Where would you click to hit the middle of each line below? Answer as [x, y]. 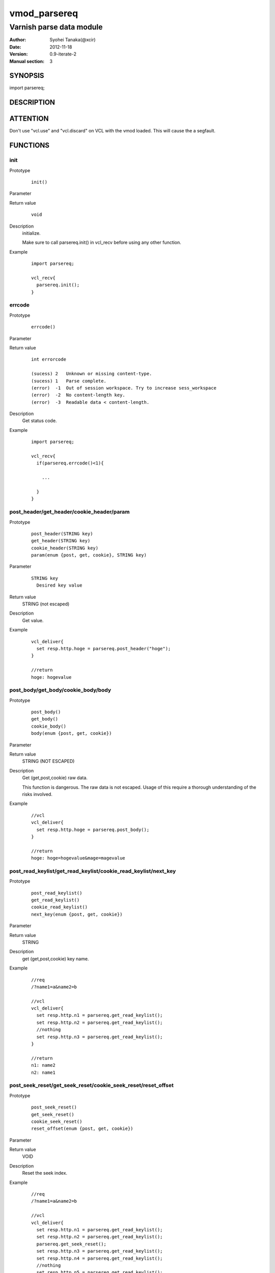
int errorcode [49, 359]
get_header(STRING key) [61, 541]
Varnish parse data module [56, 27]
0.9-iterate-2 [63, 54]
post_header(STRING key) [62, 534]
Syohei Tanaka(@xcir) [73, 40]
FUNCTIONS [30, 145]
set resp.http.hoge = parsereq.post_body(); [93, 829]
